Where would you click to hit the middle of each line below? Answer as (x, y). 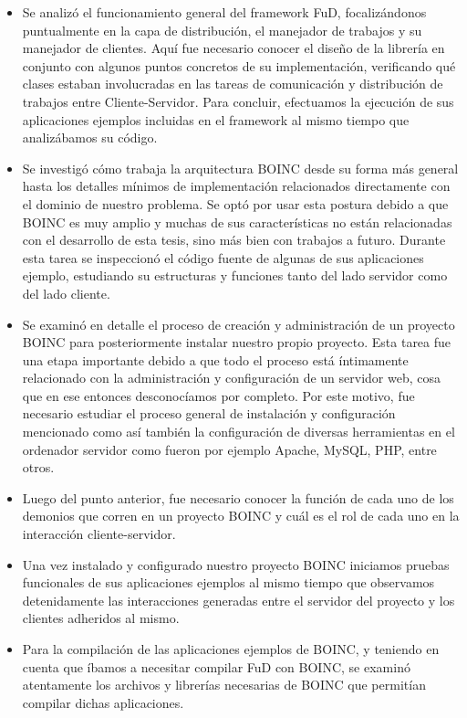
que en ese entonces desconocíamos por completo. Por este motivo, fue (218, 395)
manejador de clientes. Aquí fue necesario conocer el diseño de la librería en (233, 48)
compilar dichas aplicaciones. (103, 702)
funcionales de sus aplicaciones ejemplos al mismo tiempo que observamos (228, 582)
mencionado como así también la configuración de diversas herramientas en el (239, 432)
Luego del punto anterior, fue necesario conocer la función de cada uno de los (238, 497)
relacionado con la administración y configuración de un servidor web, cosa (231, 378)
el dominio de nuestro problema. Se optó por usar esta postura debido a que (235, 203)
